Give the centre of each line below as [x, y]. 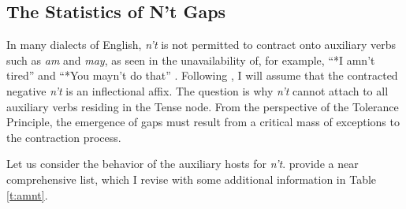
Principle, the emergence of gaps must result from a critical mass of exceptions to [203, 122]
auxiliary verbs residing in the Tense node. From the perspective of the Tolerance [203, 106]
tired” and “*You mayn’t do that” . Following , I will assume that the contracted [202, 75]
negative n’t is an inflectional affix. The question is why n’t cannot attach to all [197, 90]
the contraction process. [64, 137]
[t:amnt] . [27, 194]
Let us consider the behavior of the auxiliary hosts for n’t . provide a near [183, 164]
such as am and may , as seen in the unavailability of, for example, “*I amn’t [191, 60]
